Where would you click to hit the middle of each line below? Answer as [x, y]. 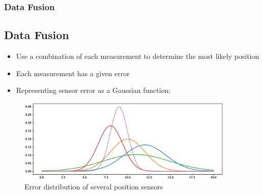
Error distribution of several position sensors [94, 186]
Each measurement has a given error [73, 73]
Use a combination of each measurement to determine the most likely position [138, 56]
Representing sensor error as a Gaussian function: [93, 90]
